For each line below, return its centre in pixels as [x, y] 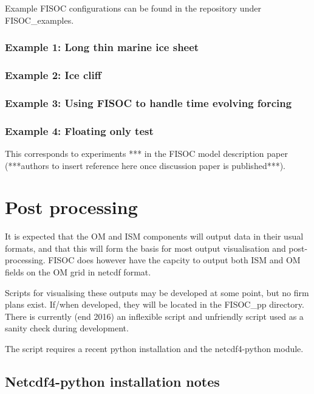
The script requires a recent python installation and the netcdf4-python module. [154, 348]
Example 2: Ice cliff [53, 74]
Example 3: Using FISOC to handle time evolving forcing [148, 102]
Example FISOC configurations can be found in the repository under [133, 8]
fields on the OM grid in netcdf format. [78, 272]
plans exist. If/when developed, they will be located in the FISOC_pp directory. [155, 304]
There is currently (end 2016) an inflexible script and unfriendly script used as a [154, 316]
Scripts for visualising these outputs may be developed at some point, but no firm [157, 292]
